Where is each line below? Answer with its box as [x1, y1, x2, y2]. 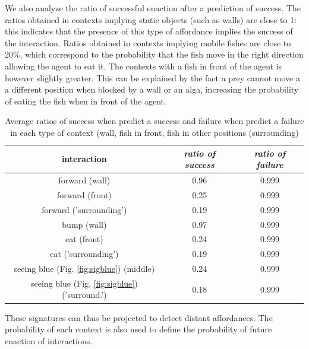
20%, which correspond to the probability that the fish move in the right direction [5, 48, 304, 61]
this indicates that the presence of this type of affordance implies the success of [5, 25, 293, 37]
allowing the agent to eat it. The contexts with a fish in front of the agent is [5, 59, 282, 72]
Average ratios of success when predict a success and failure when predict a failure [5, 115, 304, 127]
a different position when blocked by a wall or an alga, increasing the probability [5, 83, 299, 96]
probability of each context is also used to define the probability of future [5, 323, 272, 335]
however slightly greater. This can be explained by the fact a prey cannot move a [5, 71, 300, 84]
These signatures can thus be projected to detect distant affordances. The [5, 311, 273, 323]
